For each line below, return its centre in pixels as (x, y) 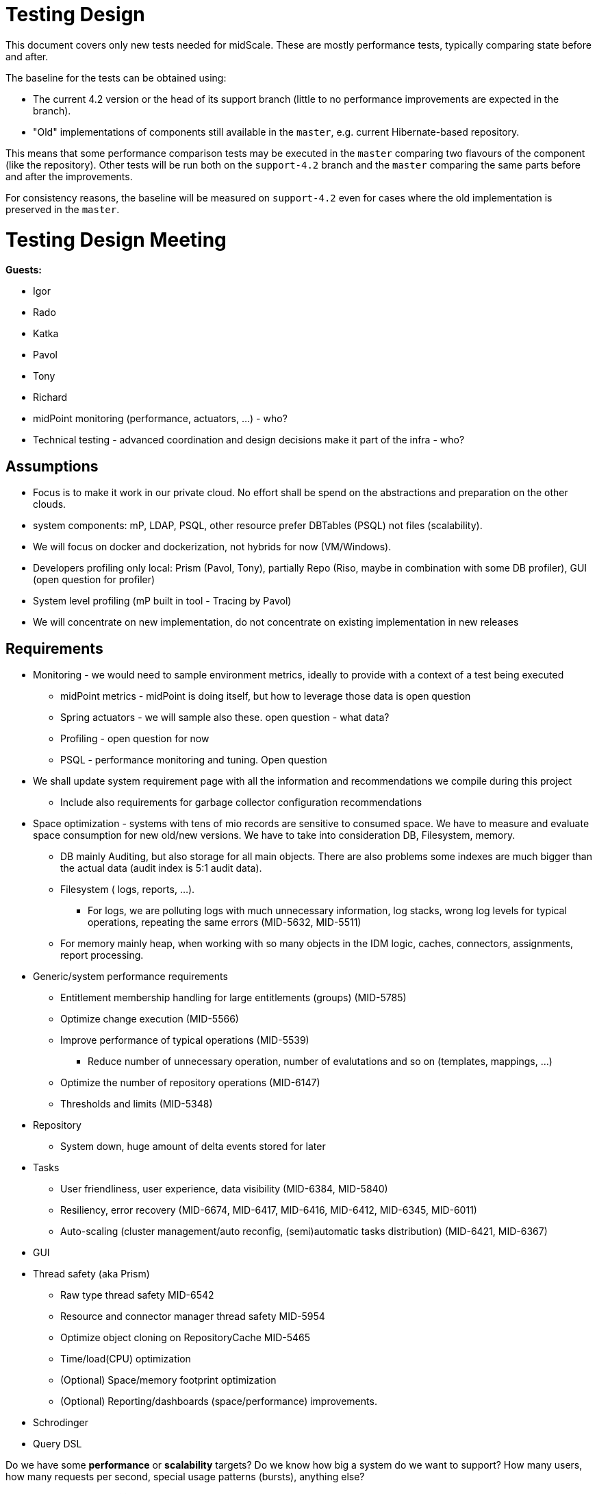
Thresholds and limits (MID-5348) (137, 1103)
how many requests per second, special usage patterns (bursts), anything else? (185, 1476)
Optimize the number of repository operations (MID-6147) (190, 1082)
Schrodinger (61, 1422)
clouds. (50, 504)
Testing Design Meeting (116, 240)
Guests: (24, 270)
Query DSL (58, 1443)
